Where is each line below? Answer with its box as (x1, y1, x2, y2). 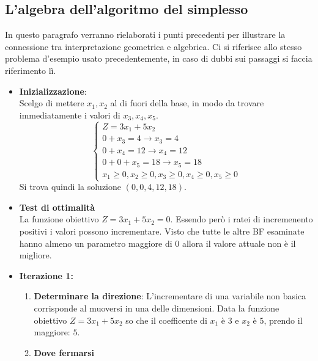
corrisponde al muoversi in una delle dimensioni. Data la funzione (34, 302, 279, 315)
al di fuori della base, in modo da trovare (110, 97, 264, 109)
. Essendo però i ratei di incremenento (170, 213, 313, 225)
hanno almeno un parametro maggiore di (19, 236, 172, 249)
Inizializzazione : (19, 84, 87, 97)
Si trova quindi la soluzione (19, 180, 121, 193)
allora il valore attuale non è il (182, 236, 296, 249)
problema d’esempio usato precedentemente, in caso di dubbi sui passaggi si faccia (5, 52, 312, 65)
